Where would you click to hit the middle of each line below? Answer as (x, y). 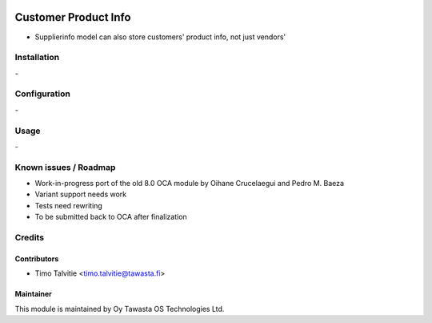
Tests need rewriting (69, 205)
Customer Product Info (73, 17)
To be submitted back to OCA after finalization (111, 217)
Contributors (37, 258)
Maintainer (33, 294)
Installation (37, 58)
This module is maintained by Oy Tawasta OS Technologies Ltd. (120, 309)
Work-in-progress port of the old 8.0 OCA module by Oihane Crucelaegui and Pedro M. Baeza (189, 184)
